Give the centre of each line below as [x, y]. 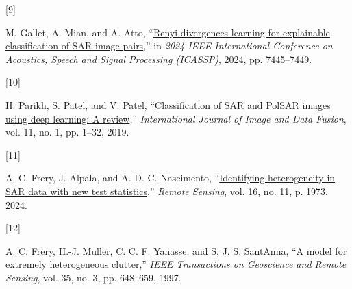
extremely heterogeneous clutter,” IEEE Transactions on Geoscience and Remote [176, 264]
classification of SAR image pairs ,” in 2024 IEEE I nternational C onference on [169, 46]
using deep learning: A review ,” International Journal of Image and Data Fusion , [176, 118]
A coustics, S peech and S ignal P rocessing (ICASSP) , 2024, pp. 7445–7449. [159, 59]
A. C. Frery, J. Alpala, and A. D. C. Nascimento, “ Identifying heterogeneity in [171, 178]
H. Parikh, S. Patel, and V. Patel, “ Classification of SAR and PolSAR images [168, 104]
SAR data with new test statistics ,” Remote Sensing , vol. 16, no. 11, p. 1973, [167, 191]
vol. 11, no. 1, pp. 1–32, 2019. [67, 132]
